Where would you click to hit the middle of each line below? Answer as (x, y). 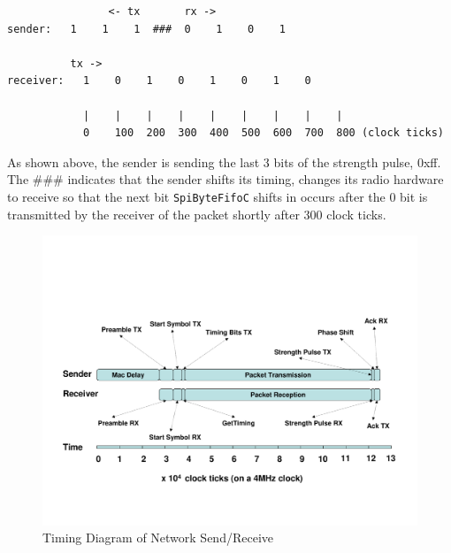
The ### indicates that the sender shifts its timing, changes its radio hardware (225, 179)
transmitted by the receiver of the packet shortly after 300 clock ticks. (197, 214)
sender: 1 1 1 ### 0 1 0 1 (146, 29)
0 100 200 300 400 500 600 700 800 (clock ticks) (263, 133)
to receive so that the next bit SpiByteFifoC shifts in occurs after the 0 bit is (218, 196)
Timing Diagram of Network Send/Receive (158, 538)
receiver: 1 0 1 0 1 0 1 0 (159, 81)
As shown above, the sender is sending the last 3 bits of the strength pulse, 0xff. (224, 161)
